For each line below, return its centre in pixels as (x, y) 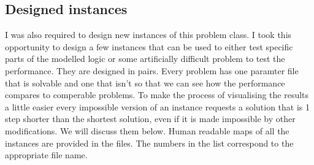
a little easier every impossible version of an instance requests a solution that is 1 (158, 106)
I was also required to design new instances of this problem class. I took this (148, 35)
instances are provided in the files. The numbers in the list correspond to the (149, 143)
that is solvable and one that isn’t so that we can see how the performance (145, 82)
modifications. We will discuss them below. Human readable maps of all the (147, 130)
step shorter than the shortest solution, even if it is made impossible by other (150, 119)
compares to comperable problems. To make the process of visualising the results (157, 95)
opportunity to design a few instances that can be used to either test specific (149, 46)
